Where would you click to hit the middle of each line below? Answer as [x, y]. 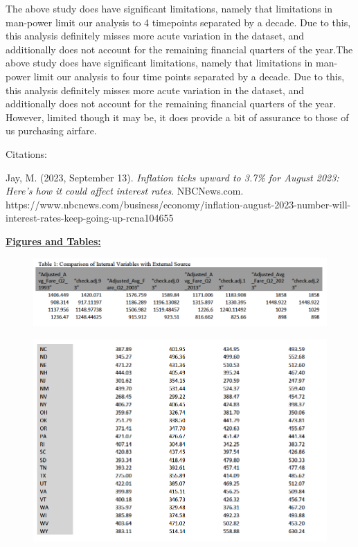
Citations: [26, 153]
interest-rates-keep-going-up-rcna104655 [90, 218]
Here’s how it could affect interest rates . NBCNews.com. [125, 191]
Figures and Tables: [53, 241]
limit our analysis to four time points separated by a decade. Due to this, [189, 76]
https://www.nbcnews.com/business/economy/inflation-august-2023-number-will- [178, 204]
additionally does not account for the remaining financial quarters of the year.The [179, 49]
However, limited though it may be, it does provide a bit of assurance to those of [177, 117]
